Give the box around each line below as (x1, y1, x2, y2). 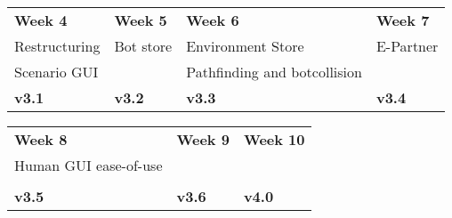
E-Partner (375, 36, 439, 56)
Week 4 (14, 10, 68, 30)
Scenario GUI (14, 61, 99, 82)
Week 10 (243, 129, 305, 149)
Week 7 (375, 10, 430, 30)
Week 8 (14, 129, 68, 149)
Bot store (114, 36, 173, 56)
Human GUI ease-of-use (14, 155, 163, 175)
